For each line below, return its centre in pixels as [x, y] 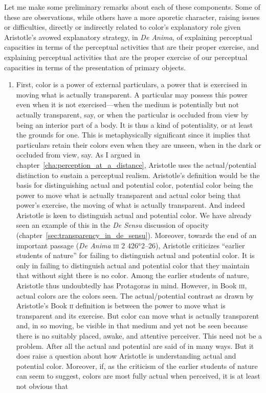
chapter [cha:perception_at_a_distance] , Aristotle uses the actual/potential [136, 164]
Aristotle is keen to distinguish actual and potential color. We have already [134, 215]
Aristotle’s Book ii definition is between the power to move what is [121, 306]
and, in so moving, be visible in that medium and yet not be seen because [132, 326]
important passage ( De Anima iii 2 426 [77, 245]
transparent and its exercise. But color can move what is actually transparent [138, 315]
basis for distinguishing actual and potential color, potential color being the [135, 185]
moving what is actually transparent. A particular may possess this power [132, 94]
